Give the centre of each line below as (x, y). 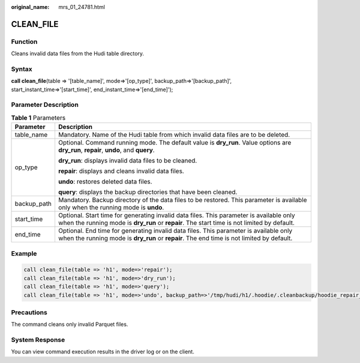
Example (24, 253)
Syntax (22, 69)
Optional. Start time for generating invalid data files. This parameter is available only (176, 215)
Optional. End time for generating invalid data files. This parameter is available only (175, 231)
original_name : (30, 7)
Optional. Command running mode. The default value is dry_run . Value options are (175, 143)
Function (24, 41)
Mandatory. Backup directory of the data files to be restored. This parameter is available (182, 200)
